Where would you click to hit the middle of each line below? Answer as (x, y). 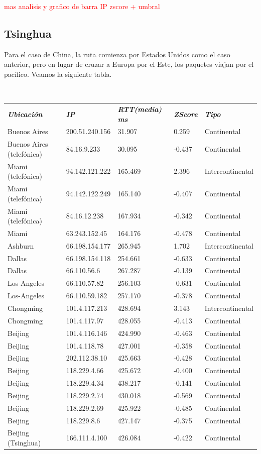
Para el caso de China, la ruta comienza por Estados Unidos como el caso (117, 54)
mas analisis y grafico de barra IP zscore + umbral (82, 6)
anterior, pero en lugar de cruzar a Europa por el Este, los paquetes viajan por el (129, 64)
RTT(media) (140, 109)
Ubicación (25, 114)
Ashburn (21, 245)
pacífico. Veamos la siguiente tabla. (58, 74)
